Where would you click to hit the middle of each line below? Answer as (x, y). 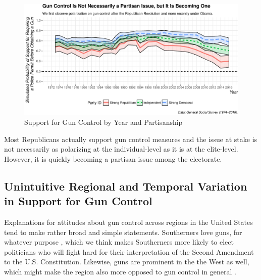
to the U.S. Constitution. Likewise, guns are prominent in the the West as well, (127, 262)
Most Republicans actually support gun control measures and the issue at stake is (131, 139)
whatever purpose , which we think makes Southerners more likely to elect (119, 242)
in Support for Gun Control (78, 201)
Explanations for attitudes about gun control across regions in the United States (128, 222)
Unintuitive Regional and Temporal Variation (126, 186)
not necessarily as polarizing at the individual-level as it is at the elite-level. (121, 149)
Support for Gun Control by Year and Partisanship (103, 122)
